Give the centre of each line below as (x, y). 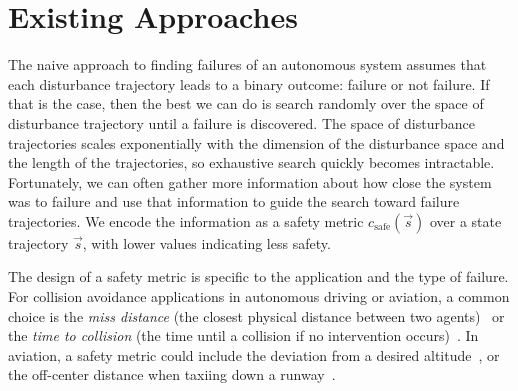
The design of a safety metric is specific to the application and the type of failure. (258, 276)
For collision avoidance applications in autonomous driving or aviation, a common (259, 296)
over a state (465, 220)
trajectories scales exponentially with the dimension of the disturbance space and (256, 142)
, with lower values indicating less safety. (206, 242)
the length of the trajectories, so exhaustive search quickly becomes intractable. (251, 162)
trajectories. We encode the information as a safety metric (186, 220)
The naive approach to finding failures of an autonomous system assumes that (247, 64)
